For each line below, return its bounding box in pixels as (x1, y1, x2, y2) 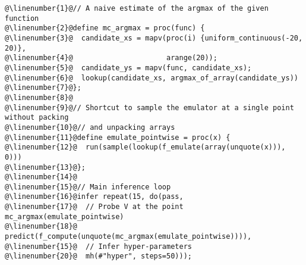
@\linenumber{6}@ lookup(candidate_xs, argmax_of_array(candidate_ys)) (5, 73, 298, 82)
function (5, 14, 39, 23)
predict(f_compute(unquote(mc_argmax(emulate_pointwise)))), (5, 232, 252, 241)
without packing (5, 113, 69, 122)
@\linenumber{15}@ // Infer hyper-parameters (5, 242, 192, 251)
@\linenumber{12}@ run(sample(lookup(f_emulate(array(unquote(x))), (5, 143, 286, 152)
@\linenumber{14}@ (5, 173, 77, 182)
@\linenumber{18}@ (5, 222, 77, 231)
